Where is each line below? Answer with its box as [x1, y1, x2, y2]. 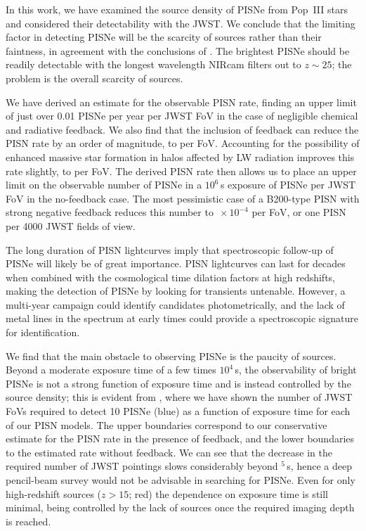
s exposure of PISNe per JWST [220, 177, 356, 192]
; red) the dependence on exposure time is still [129, 486, 329, 501]
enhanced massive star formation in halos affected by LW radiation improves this [6, 149, 355, 164]
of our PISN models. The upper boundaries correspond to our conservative [6, 417, 327, 432]
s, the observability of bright [235, 362, 357, 377]
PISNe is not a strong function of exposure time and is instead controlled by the [6, 376, 351, 390]
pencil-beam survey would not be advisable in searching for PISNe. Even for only [6, 473, 355, 487]
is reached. [6, 513, 51, 528]
